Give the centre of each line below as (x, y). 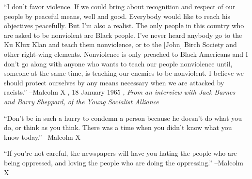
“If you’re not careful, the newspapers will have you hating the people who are (120, 153)
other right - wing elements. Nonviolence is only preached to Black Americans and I (126, 54)
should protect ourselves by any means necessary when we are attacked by (114, 82)
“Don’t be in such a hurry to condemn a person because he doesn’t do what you (123, 118)
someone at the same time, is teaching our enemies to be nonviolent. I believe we (124, 73)
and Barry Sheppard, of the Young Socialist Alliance (81, 101)
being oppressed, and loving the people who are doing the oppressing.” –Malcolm (124, 162)
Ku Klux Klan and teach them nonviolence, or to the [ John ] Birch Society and (120, 44)
